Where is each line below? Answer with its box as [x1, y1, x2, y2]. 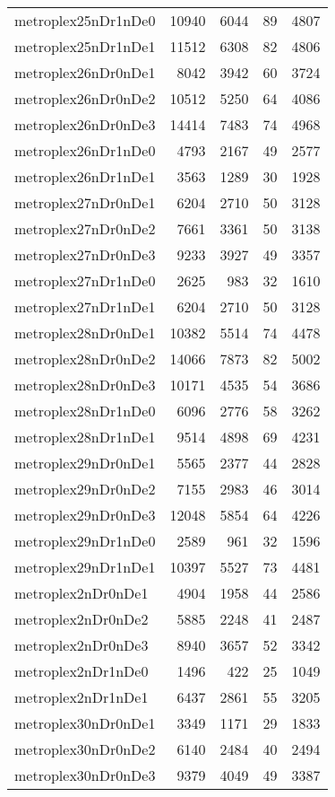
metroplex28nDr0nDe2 [14, 348, 156, 369]
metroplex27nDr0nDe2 [14, 218, 156, 239]
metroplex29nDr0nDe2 [14, 478, 156, 499]
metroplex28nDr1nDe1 [14, 426, 156, 447]
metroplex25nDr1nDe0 [14, 10, 156, 31]
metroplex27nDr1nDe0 [14, 270, 156, 291]
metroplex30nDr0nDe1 [14, 713, 156, 733]
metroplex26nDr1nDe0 [14, 140, 156, 161]
